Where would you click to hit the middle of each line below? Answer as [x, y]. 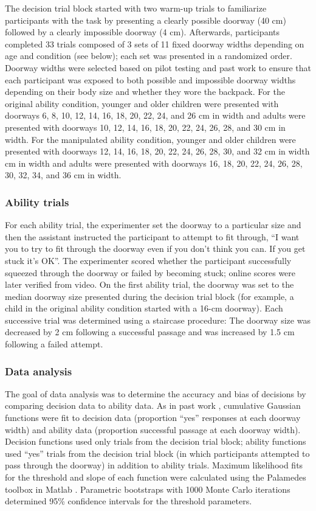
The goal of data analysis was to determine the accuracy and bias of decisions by [156, 393]
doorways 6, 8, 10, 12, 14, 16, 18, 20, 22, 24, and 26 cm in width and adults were [155, 115]
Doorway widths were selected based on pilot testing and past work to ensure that [158, 67]
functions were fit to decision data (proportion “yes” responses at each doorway [153, 418]
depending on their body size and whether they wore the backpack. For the [145, 92]
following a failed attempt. [54, 344]
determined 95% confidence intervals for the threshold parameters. [129, 501]
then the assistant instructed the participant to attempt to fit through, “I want [152, 236]
